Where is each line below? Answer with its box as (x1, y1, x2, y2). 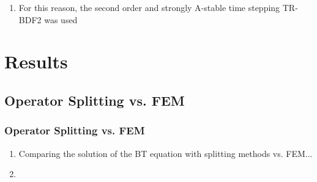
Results (4, 49, 68, 74)
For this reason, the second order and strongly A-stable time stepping (18, 1, 280, 13)
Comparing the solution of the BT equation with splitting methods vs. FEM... (18, 147, 313, 159)
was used (44, 13, 78, 26)
